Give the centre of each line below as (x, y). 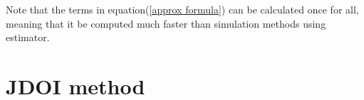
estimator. (28, 37)
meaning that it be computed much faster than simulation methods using (166, 23)
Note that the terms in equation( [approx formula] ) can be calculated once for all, (182, 9)
